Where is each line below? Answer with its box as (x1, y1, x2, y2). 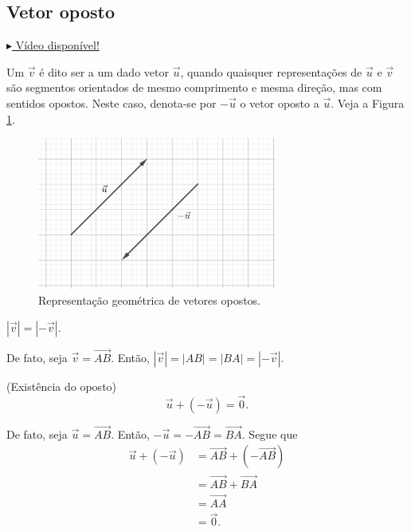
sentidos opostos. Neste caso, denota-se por (6, 94, 217, 111)
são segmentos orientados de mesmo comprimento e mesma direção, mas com (6, 79, 382, 96)
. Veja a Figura (331, 94, 405, 111)
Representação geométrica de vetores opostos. (38, 292, 261, 309)
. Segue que (241, 425, 298, 442)
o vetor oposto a (240, 94, 319, 111)
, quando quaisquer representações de (180, 63, 362, 80)
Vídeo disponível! (15, 37, 100, 53)
